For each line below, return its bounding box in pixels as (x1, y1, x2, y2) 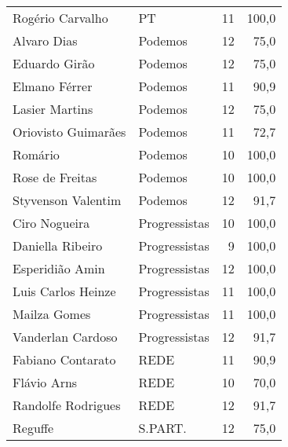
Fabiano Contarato (13, 350, 116, 368)
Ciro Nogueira (13, 214, 90, 232)
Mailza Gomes (13, 305, 91, 323)
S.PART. (138, 419, 187, 437)
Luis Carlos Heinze (13, 282, 116, 300)
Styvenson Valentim (13, 191, 122, 209)
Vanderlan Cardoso (13, 328, 118, 346)
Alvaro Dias (13, 31, 78, 49)
